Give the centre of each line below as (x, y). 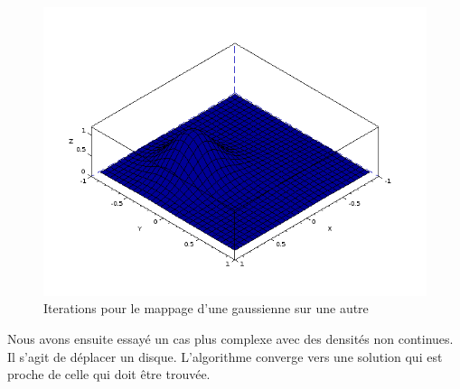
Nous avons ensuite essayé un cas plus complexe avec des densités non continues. (230, 338)
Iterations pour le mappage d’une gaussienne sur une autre (206, 308)
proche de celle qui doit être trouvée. (109, 374)
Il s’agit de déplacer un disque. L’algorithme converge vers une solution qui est (225, 356)
